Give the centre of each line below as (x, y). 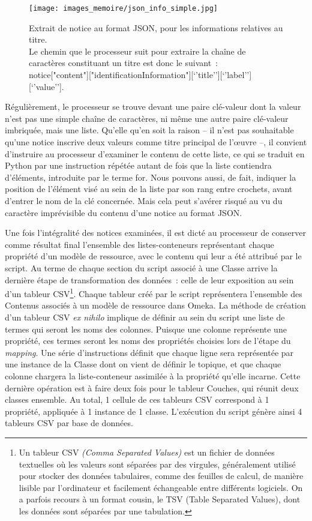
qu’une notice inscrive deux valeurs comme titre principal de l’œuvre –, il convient (156, 142)
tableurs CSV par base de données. (69, 423)
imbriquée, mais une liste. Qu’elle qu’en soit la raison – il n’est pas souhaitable (149, 130)
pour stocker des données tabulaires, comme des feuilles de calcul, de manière (161, 476)
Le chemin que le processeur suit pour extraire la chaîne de (137, 51)
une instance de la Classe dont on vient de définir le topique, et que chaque (143, 364)
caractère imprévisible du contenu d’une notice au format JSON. (124, 212)
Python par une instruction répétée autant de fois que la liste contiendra (138, 165)
